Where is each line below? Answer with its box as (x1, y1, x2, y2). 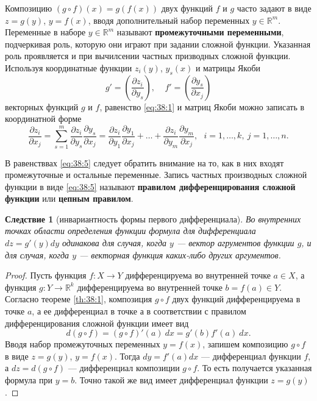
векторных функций (5, 100, 79, 113)
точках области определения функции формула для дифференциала (5, 224, 256, 237)
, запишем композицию (202, 338, 288, 350)
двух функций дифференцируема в (172, 293, 301, 305)
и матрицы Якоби (195, 61, 261, 74)
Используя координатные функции (5, 61, 132, 74)
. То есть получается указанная (197, 361, 312, 374)
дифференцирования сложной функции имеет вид (5, 316, 189, 329)
